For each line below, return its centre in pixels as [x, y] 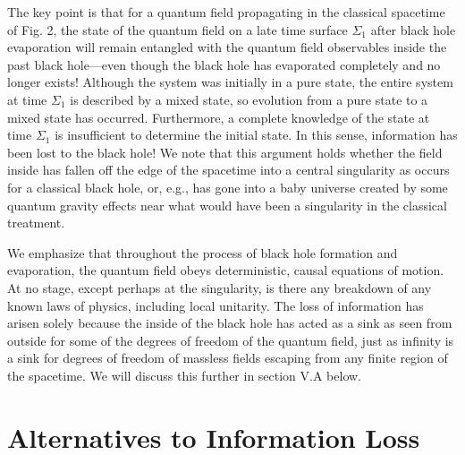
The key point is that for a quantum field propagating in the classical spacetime [226, 12]
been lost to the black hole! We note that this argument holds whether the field [225, 152]
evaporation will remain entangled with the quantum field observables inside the [227, 47]
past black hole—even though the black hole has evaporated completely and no [224, 64]
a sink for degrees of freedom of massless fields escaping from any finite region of [228, 358]
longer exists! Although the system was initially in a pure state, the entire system [230, 82]
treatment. [36, 223]
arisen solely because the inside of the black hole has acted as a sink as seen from [230, 323]
